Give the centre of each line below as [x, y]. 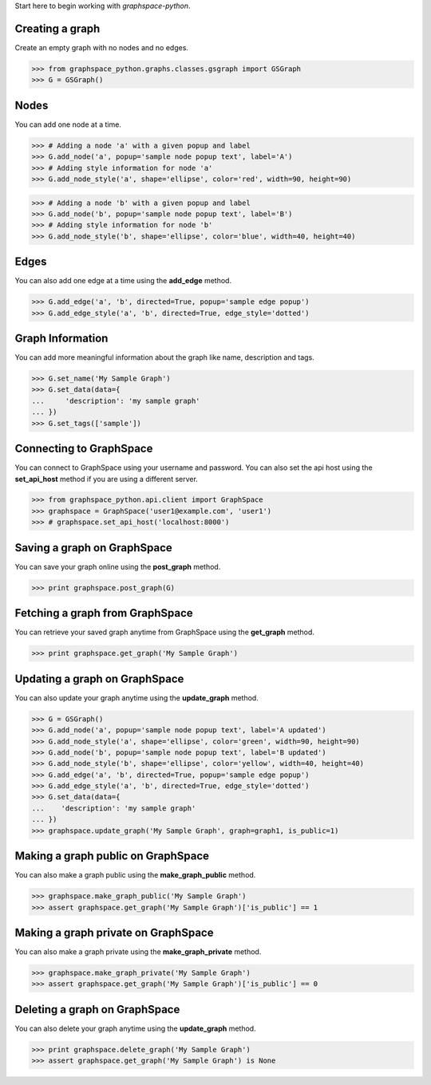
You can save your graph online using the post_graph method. [118, 566]
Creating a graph [57, 28]
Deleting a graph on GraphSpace [97, 1009]
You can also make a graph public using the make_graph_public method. [135, 875]
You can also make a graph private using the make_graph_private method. [138, 952]
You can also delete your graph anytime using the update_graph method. [135, 1028]
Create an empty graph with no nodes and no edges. [102, 47]
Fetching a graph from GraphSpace [104, 613]
